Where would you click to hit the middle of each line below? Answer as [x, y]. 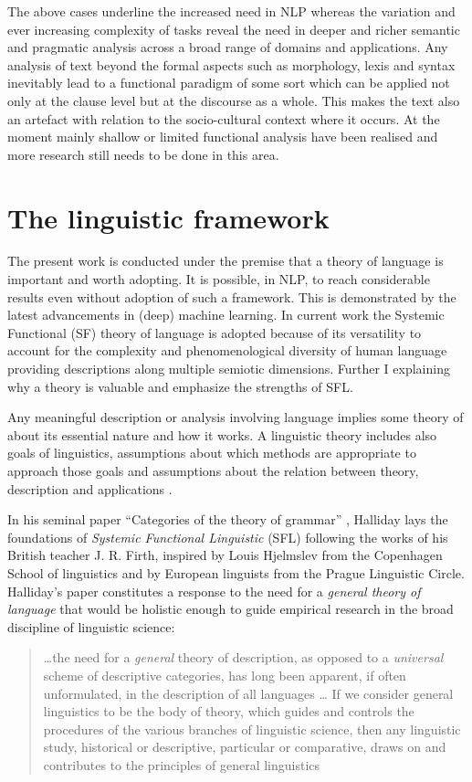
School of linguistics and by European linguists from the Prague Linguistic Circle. [236, 572]
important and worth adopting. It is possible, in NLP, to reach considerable [219, 279]
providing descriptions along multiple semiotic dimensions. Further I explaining [229, 369]
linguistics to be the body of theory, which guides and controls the [229, 711]
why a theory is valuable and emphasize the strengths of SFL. [180, 386]
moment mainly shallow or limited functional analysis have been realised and [223, 137]
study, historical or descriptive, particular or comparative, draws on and [245, 747]
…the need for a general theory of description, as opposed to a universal [243, 657]
